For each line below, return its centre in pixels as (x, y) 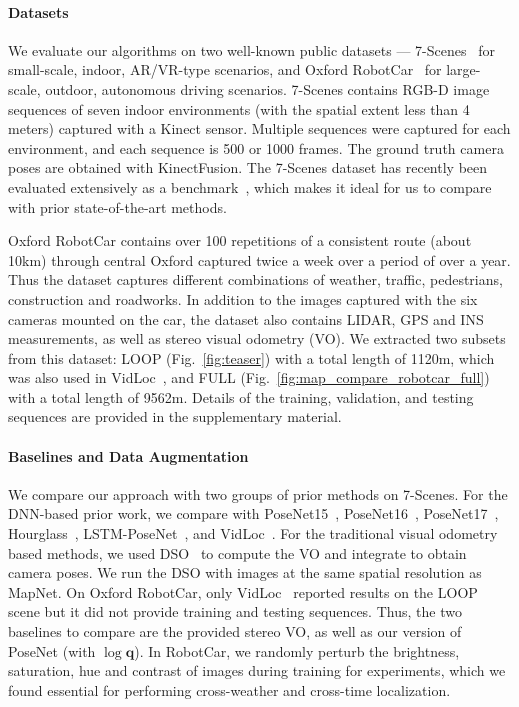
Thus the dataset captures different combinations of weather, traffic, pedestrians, (255, 279)
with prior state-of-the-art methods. (117, 206)
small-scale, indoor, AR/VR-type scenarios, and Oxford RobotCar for (225, 69)
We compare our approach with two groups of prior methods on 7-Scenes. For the (258, 493)
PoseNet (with (52, 650)
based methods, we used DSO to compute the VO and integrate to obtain (237, 552)
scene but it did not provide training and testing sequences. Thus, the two (235, 611)
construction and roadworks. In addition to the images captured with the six (243, 298)
